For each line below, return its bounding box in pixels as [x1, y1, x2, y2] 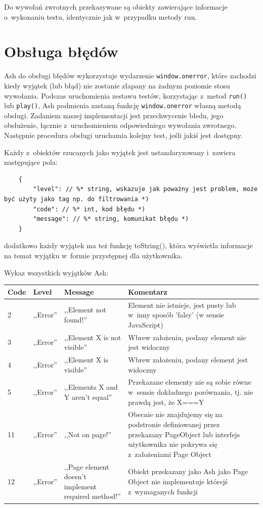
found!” [64, 314, 87, 325]
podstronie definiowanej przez [128, 419, 220, 430]
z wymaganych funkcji [128, 486, 198, 496]
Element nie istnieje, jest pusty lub [128, 299, 236, 310]
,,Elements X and [64, 382, 118, 392]
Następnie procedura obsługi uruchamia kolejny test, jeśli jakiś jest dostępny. [4, 130, 243, 141]
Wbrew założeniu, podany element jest [128, 354, 248, 364]
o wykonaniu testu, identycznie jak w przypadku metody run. [4, 11, 197, 22]
